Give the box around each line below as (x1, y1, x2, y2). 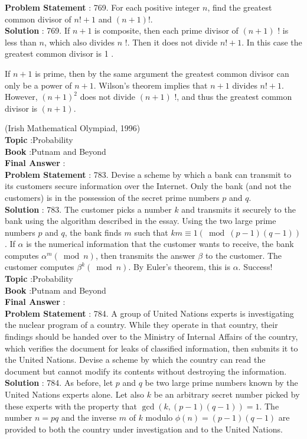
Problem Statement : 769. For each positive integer (5, 1, 200, 13)
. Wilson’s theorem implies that (93, 79, 208, 91)
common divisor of (5, 12, 71, 25)
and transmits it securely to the (181, 203, 296, 215)
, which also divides (44, 35, 115, 48)
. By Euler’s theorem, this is (128, 261, 230, 273)
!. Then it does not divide (125, 35, 218, 48)
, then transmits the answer (95, 249, 195, 261)
